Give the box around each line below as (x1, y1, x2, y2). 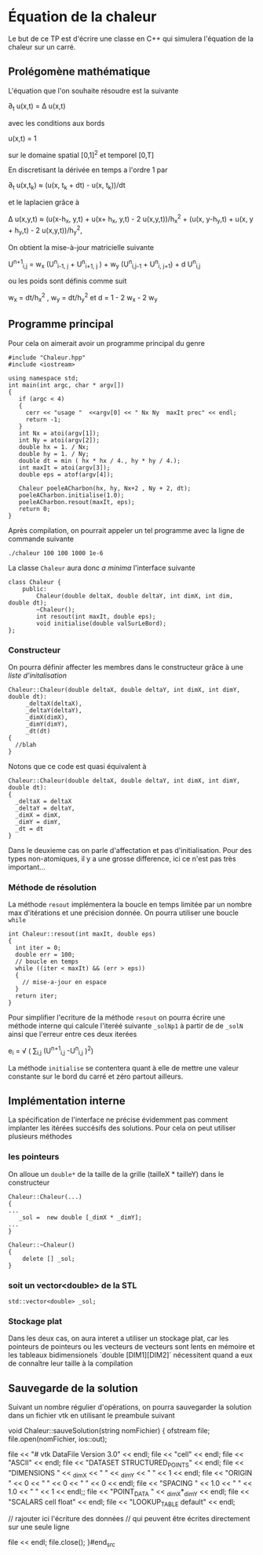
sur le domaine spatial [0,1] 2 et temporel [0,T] (8, 149, 155, 160)
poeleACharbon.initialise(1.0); (18, 491, 125, 499)
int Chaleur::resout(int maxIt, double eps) (8, 930, 156, 939)
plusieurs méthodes (8, 1132, 72, 1141)
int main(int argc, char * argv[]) (8, 381, 125, 389)
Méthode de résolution (8, 881, 97, 892)
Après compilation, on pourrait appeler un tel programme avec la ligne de (8, 525, 245, 535)
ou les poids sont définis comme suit (8, 276, 127, 286)
